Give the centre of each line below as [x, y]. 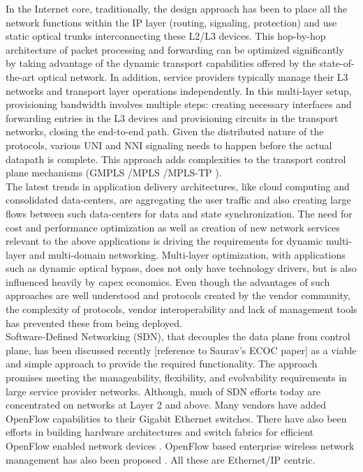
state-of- [337, 63]
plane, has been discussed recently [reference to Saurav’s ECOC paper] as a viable [181, 350]
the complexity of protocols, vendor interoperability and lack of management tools [181, 309]
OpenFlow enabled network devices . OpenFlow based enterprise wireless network [180, 446]
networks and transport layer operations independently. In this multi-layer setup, [179, 90]
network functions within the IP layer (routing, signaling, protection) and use [171, 22]
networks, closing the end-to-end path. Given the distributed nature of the [165, 131]
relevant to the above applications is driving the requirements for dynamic [164, 241]
